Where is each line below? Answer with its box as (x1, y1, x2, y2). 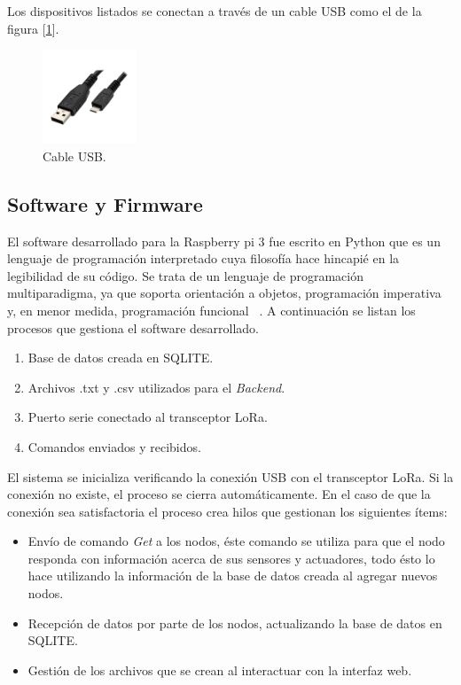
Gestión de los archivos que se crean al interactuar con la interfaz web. (27, 660, 412, 679)
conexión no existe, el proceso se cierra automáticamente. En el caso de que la (7, 485, 431, 503)
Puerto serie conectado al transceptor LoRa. (27, 408, 268, 426)
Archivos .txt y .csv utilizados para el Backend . (27, 378, 285, 396)
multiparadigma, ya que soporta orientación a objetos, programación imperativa (7, 284, 441, 302)
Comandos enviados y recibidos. (27, 437, 201, 455)
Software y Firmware (7, 190, 203, 217)
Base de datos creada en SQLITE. (27, 348, 214, 367)
